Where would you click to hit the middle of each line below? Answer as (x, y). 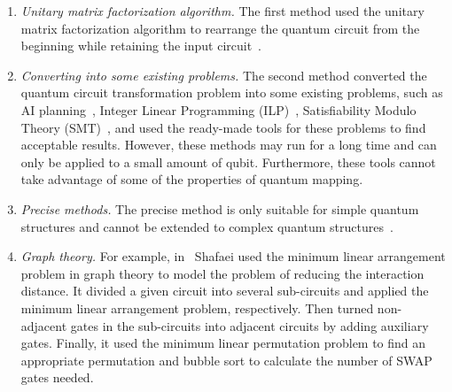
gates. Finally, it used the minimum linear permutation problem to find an (223, 343)
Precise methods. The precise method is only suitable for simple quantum (220, 208)
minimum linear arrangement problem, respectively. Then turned (197, 307)
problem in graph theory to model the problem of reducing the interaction (222, 273)
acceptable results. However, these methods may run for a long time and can (229, 145)
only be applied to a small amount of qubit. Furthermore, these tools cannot (228, 161)
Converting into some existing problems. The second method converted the (224, 75)
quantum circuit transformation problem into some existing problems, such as (232, 92)
